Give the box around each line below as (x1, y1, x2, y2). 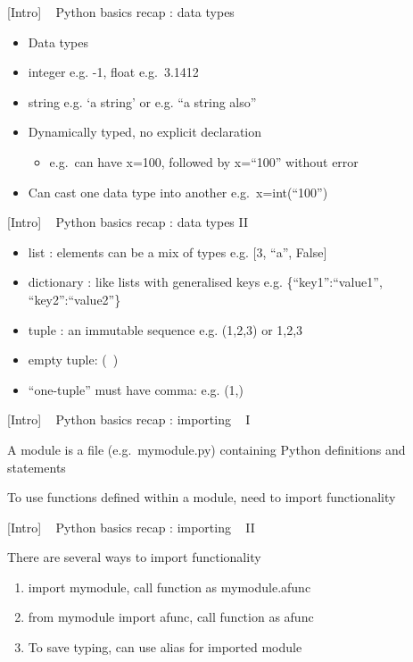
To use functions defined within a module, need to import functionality (7, 488, 396, 507)
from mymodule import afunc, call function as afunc (28, 608, 314, 626)
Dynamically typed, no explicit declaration (28, 122, 262, 141)
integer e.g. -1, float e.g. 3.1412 (28, 63, 199, 81)
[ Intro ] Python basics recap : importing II (7, 517, 255, 536)
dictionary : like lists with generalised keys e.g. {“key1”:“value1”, (28, 272, 383, 291)
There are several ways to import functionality (7, 548, 261, 566)
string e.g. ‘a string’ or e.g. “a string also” (28, 92, 257, 111)
